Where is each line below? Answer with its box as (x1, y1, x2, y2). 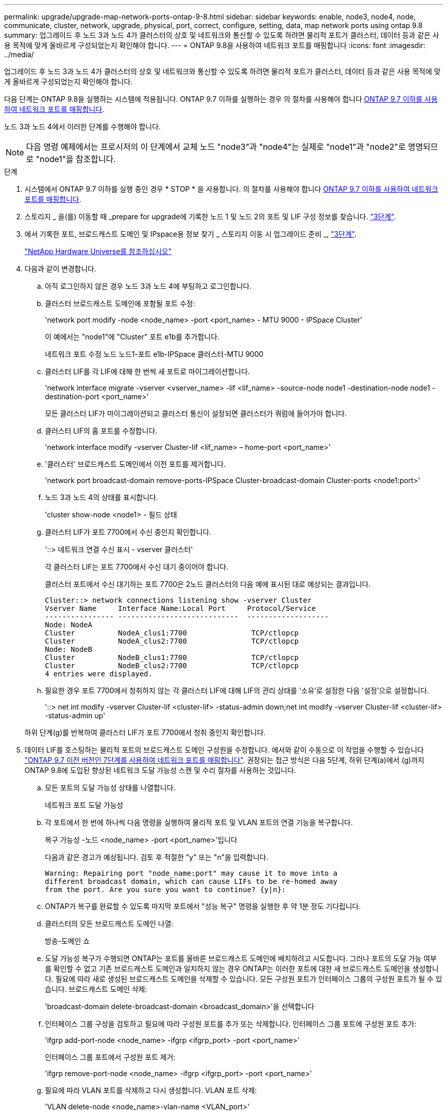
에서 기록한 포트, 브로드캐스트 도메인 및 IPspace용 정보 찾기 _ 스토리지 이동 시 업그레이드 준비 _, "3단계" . (24, 230, 357, 238)
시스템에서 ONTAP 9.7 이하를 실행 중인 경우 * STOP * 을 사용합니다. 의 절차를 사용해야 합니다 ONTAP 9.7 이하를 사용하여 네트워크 (24, 185, 438, 193)
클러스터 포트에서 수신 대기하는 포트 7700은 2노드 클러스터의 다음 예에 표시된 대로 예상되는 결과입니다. (45, 580, 371, 588)
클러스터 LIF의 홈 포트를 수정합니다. (45, 426, 158, 435)
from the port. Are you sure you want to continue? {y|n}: (45, 885, 286, 894)
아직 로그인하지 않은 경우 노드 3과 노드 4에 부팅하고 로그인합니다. (45, 282, 252, 290)
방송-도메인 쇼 (45, 937, 90, 945)
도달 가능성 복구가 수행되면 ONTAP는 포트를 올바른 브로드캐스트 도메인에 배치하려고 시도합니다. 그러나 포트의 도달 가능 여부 (45, 954, 437, 963)
